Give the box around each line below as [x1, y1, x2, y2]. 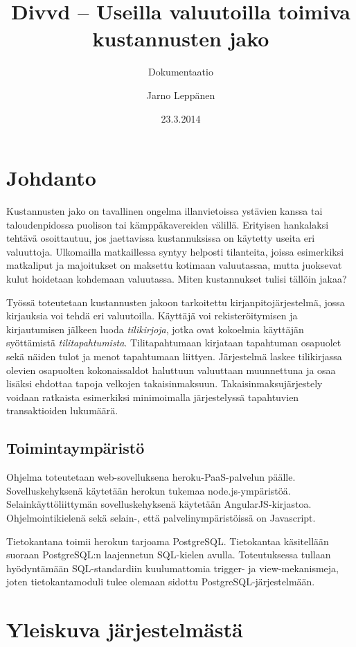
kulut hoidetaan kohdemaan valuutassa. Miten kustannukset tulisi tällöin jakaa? [6, 272, 347, 285]
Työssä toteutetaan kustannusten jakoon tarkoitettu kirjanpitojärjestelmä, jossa [6, 294, 345, 309]
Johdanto [6, 163, 96, 192]
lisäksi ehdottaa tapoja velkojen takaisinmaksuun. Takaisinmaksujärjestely [6, 376, 323, 391]
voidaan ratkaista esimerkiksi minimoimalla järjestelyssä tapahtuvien [6, 389, 299, 404]
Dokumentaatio [148, 64, 213, 79]
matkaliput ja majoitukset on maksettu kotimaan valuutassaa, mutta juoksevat [6, 258, 342, 272]
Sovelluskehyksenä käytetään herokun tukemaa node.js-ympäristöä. [6, 483, 291, 497]
